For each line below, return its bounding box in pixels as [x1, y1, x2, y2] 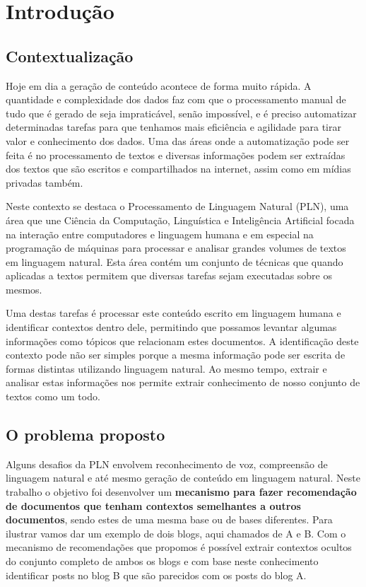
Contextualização [6, 45, 134, 66]
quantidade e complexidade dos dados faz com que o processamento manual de [6, 92, 346, 107]
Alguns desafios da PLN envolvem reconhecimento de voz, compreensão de [6, 456, 328, 471]
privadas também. [6, 175, 83, 190]
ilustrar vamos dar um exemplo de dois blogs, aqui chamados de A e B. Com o [6, 525, 346, 540]
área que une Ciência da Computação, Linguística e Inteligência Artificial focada [6, 212, 355, 227]
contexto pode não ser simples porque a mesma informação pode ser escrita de [6, 347, 346, 362]
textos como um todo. [6, 389, 100, 404]
